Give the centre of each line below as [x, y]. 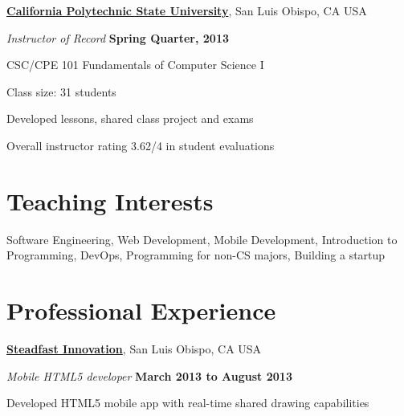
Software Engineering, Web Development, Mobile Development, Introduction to [202, 239]
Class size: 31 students [61, 91]
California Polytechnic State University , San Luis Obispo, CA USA [187, 10]
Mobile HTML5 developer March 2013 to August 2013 [149, 375]
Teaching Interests [110, 200]
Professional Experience [141, 310]
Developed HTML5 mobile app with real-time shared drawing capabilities [188, 403]
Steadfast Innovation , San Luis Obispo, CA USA [134, 349]
